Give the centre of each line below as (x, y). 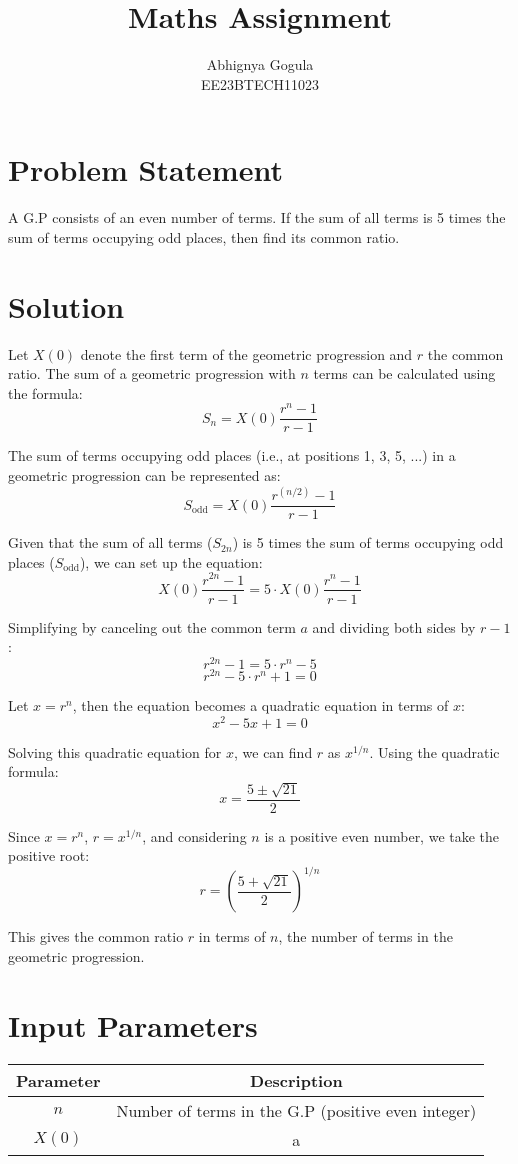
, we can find (273, 751)
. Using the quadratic (434, 751)
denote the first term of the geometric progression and (246, 353)
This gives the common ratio (96, 936)
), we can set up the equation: (171, 561)
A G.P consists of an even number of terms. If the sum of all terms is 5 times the (257, 217)
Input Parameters (133, 1024)
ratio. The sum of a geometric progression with (152, 373)
